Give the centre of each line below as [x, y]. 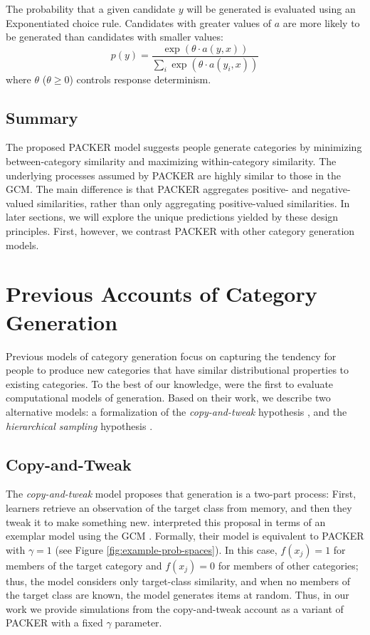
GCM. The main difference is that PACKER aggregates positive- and [157, 189]
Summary [42, 117]
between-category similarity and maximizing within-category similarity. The [171, 161]
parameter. [138, 623]
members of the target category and [84, 565]
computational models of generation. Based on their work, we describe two [168, 398]
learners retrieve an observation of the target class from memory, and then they [179, 507]
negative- [331, 189]
